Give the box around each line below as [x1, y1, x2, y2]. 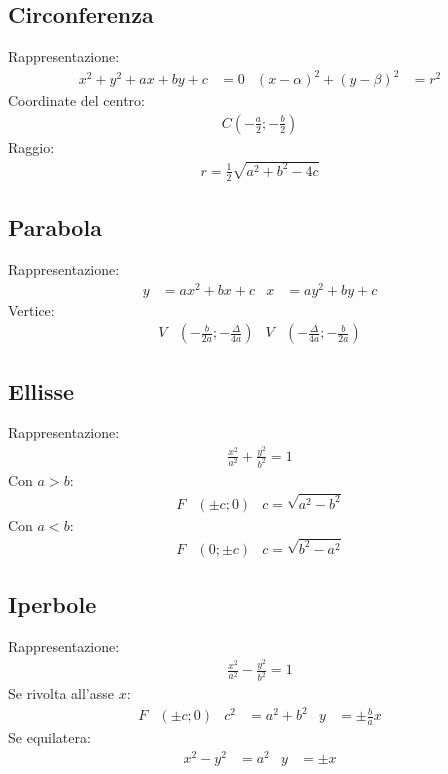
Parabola [8, 212, 102, 243]
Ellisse [8, 375, 75, 406]
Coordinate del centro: [8, 90, 145, 111]
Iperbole [8, 588, 97, 619]
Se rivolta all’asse [8, 683, 114, 704]
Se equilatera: [8, 727, 91, 748]
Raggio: [8, 136, 55, 157]
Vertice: [8, 299, 55, 320]
